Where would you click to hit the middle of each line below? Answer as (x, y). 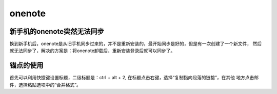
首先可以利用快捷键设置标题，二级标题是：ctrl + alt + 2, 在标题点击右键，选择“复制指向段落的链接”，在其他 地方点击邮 (134, 78)
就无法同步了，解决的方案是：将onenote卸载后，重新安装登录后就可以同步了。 (92, 51)
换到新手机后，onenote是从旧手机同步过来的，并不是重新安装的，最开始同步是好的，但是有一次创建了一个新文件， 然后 (136, 44)
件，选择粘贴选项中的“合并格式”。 (45, 85)
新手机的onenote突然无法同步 (57, 31)
